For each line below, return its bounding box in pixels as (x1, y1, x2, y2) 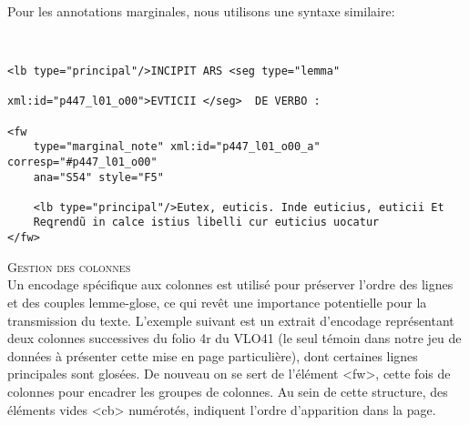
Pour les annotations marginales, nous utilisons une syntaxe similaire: (7, 2, 395, 20)
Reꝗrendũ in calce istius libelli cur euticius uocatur (33, 216, 380, 229)
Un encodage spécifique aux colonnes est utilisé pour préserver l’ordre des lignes (7, 275, 454, 294)
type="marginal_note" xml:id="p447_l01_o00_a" (33, 140, 321, 154)
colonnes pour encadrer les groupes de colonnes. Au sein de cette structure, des (7, 381, 448, 400)
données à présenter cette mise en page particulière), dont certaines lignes (7, 346, 418, 365)
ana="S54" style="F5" (33, 170, 164, 184)
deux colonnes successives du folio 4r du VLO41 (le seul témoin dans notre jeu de (7, 329, 462, 348)
